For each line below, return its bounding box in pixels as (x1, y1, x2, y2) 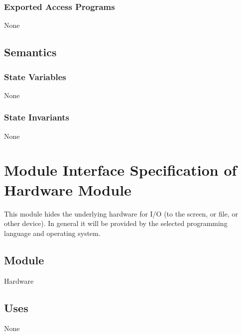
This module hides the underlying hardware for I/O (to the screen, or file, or (4, 208, 238, 219)
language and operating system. (4, 227, 101, 238)
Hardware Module (4, 179, 131, 200)
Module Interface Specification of (4, 160, 237, 180)
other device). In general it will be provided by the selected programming (4, 218, 228, 228)
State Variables (4, 70, 66, 83)
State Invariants (4, 111, 69, 123)
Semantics (4, 44, 57, 60)
